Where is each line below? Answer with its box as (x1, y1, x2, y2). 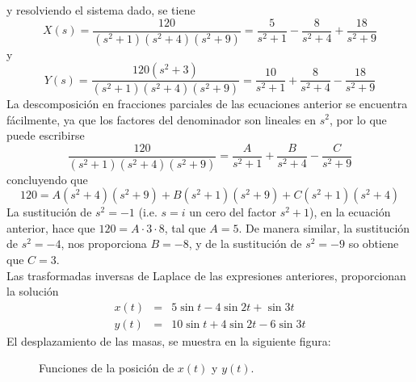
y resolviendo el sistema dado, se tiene (6, 2, 195, 18)
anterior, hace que (6, 219, 95, 236)
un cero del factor (189, 204, 277, 220)
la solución (6, 283, 59, 300)
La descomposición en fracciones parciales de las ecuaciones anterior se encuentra (6, 94, 408, 111)
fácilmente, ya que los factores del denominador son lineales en (6, 111, 317, 128)
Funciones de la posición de (39, 359, 174, 376)
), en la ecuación (309, 204, 391, 220)
